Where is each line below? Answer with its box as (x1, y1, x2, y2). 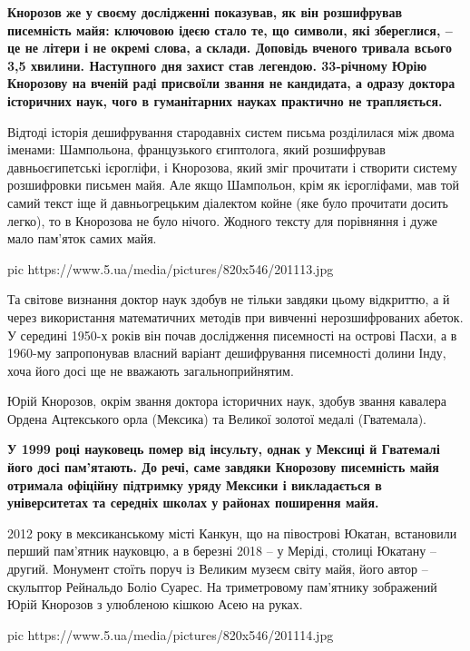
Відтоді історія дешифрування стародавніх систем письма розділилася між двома (7, 122, 455, 141)
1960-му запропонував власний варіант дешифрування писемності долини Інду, (7, 343, 446, 362)
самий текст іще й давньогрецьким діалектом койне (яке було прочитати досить (7, 192, 448, 212)
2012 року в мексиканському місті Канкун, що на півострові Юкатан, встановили (7, 523, 457, 542)
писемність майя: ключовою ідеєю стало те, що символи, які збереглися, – (7, 20, 453, 39)
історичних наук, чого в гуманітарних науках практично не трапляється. (7, 91, 443, 110)
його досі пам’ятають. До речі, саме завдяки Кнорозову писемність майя (7, 458, 439, 477)
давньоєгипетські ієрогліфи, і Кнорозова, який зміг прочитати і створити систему (7, 157, 457, 176)
